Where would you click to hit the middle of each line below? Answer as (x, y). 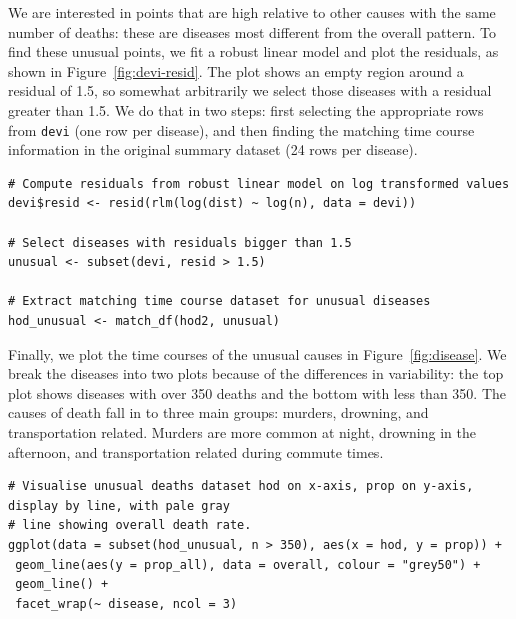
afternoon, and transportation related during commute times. (196, 451)
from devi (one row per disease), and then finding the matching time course (241, 129)
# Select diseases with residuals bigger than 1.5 (180, 242)
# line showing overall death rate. (130, 525)
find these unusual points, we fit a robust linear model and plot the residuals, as (253, 51)
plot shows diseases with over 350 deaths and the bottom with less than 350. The (257, 392)
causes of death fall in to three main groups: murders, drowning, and (218, 412)
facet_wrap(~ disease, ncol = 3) (126, 603)
